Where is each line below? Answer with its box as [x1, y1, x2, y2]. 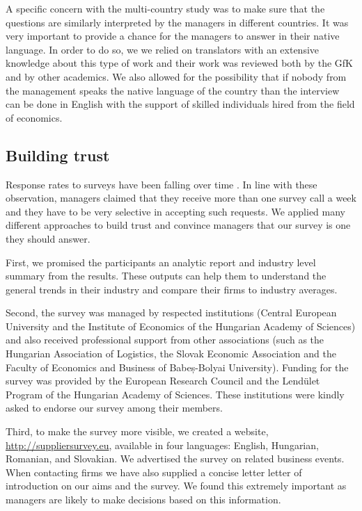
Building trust [6, 144, 110, 165]
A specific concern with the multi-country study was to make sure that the [6, 1, 325, 15]
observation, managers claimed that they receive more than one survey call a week [6, 190, 356, 205]
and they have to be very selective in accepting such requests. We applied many [6, 204, 346, 218]
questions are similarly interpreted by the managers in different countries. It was [6, 15, 349, 29]
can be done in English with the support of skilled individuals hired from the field [6, 97, 355, 111]
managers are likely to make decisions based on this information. [6, 492, 281, 507]
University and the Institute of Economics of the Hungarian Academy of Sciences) [6, 318, 356, 333]
